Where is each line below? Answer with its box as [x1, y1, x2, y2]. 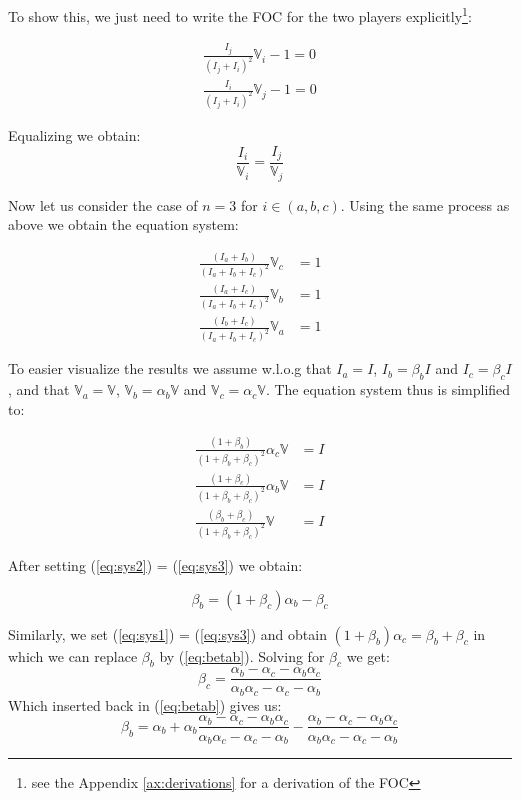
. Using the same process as [340, 194, 510, 215]
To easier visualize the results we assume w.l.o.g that [8, 358, 332, 379]
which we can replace [8, 645, 138, 666]
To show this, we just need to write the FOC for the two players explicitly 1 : [8, 3, 472, 26]
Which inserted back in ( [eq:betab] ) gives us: [8, 694, 282, 715]
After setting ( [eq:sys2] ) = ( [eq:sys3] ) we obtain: [8, 554, 303, 575]
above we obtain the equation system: [8, 214, 239, 235]
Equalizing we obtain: [8, 124, 141, 145]
